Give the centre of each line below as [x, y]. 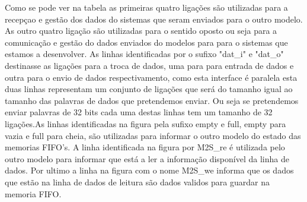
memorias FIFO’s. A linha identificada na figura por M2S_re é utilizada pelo [145, 147]
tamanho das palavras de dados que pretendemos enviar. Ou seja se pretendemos [152, 100]
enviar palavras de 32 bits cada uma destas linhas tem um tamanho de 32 [139, 112]
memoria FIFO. [33, 193]
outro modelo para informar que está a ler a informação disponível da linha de [147, 158]
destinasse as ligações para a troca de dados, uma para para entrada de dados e [149, 65]
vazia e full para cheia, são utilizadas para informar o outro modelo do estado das [153, 135]
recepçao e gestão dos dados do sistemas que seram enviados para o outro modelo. [154, 19]
